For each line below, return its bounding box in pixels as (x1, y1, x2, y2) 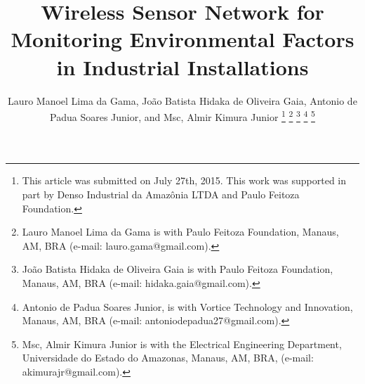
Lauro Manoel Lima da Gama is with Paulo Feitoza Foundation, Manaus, (22, 224, 339, 239)
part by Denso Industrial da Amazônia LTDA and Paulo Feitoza (22, 186, 300, 201)
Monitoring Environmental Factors (11, 25, 354, 53)
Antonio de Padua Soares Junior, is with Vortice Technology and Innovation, (22, 299, 353, 314)
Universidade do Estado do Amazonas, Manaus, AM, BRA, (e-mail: (22, 350, 314, 365)
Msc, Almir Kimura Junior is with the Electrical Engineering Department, (22, 336, 342, 351)
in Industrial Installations (56, 52, 309, 81)
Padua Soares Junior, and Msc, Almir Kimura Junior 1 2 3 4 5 (50, 108, 315, 124)
